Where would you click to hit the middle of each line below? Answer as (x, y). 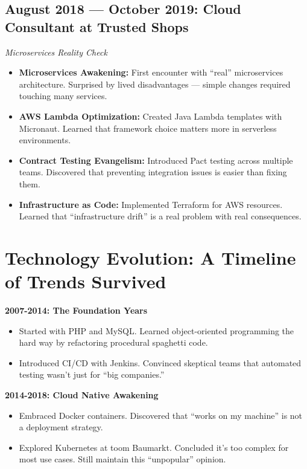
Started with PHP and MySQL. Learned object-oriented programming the (157, 330)
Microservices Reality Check (56, 52)
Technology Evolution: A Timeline (150, 257)
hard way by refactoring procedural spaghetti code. (113, 342)
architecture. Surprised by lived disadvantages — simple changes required (155, 84)
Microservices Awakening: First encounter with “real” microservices (151, 72)
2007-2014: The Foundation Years (76, 310)
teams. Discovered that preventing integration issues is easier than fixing (153, 172)
